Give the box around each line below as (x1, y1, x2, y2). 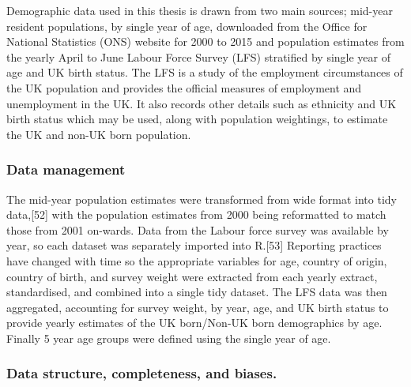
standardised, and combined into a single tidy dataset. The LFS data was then (6, 284, 387, 300)
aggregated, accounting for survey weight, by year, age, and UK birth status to (6, 299, 389, 315)
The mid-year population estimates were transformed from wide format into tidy (6, 190, 397, 207)
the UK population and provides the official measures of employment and (6, 79, 362, 96)
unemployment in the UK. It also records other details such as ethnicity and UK (6, 95, 397, 111)
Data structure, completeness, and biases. (6, 363, 277, 383)
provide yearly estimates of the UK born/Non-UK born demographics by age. (6, 314, 383, 331)
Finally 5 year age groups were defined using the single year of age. (6, 329, 331, 346)
